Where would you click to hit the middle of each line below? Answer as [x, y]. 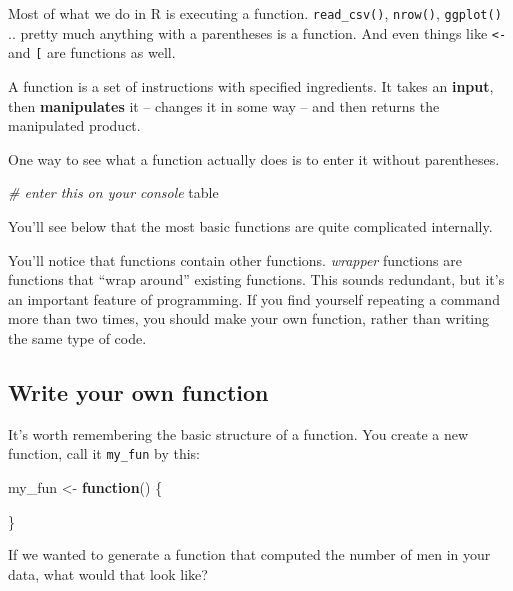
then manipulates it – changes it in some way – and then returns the [224, 105]
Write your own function [138, 391]
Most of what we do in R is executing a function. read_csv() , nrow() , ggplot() [255, 13]
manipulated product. [74, 125]
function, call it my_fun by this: [104, 453]
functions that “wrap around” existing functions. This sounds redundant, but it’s [256, 279]
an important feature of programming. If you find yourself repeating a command [254, 298]
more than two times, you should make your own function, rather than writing [249, 318]
